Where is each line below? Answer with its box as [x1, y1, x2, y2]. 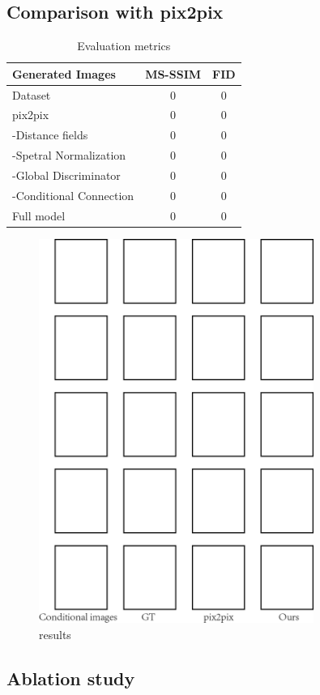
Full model [12, 207, 66, 224]
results [39, 625, 71, 642]
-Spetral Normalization [12, 147, 126, 164]
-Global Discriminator [12, 167, 121, 184]
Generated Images [12, 65, 116, 82]
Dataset [12, 86, 51, 103]
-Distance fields [12, 126, 88, 143]
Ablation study [6, 665, 135, 690]
